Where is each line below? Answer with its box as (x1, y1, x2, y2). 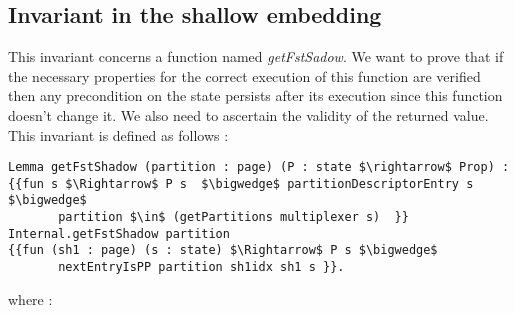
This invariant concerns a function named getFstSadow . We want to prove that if (8, 46, 504, 67)
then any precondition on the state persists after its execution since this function (8, 85, 503, 106)
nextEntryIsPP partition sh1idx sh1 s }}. (58, 260, 345, 275)
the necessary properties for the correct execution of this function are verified (8, 65, 481, 86)
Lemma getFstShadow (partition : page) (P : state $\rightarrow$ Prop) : (8, 160, 510, 175)
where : (8, 288, 53, 309)
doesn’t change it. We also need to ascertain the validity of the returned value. (8, 104, 489, 125)
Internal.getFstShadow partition (8, 226, 230, 241)
